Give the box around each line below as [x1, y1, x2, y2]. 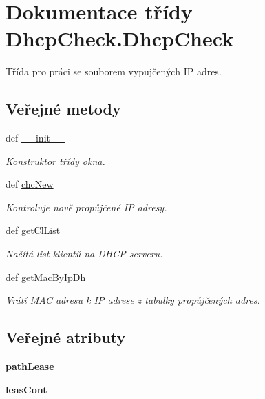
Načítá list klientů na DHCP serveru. [6, 246, 163, 261]
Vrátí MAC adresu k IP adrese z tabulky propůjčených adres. [6, 293, 260, 307]
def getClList [6, 223, 61, 237]
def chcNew [6, 177, 54, 191]
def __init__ [6, 130, 65, 145]
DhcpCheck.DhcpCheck [6, 24, 234, 52]
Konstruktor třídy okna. [6, 153, 105, 168]
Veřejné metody [6, 98, 121, 119]
